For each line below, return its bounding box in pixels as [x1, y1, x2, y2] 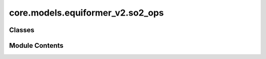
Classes [9, 26, 34, 34]
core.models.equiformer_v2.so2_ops [9, 7, 164, 18]
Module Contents [9, 41, 64, 50]
